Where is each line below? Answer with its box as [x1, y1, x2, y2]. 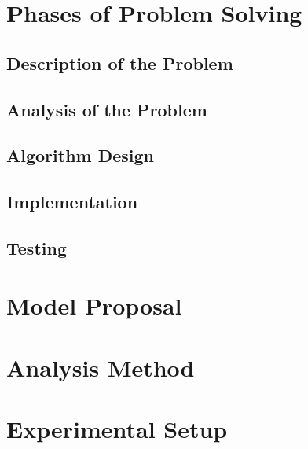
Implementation [6, 190, 138, 214]
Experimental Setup [6, 413, 228, 445]
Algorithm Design [6, 143, 155, 167]
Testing [6, 235, 67, 259]
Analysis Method [6, 351, 195, 383]
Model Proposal [6, 289, 182, 322]
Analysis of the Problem [6, 97, 207, 121]
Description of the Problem [6, 50, 233, 75]
